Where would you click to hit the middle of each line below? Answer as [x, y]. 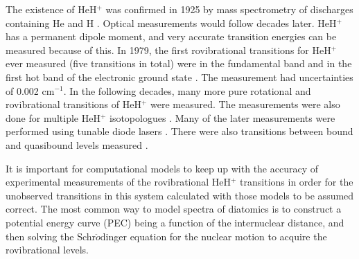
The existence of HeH [51, 9]
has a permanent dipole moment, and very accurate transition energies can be [171, 36]
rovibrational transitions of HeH [73, 104]
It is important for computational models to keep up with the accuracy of [162, 168]
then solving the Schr [51, 236]
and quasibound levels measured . [77, 144]
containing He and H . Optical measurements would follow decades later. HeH [171, 23]
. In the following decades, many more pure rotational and [187, 90]
